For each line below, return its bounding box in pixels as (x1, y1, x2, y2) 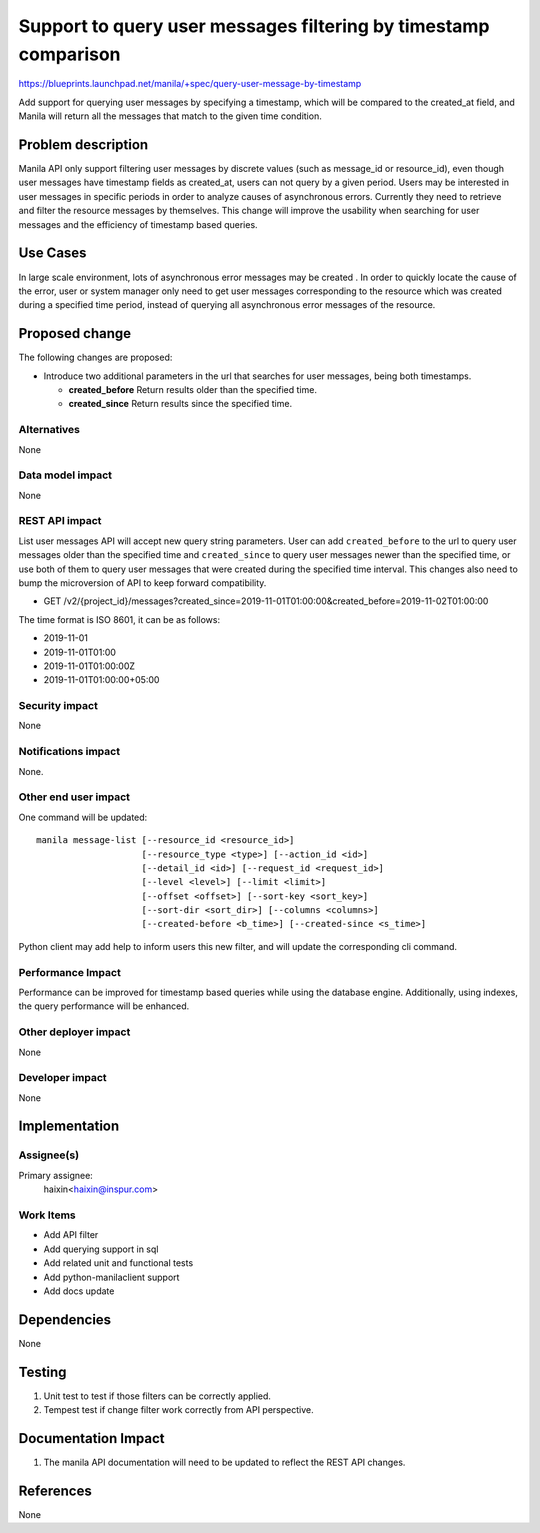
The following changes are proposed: (18, 351, 173, 364)
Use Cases (18, 245, 87, 262)
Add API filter (43, 1229, 99, 1241)
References (18, 1482, 92, 1499)
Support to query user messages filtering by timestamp (18, 15, 490, 37)
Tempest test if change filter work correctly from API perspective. (43, 1404, 314, 1416)
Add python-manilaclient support (43, 1271, 180, 1283)
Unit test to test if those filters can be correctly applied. (43, 1390, 272, 1402)
